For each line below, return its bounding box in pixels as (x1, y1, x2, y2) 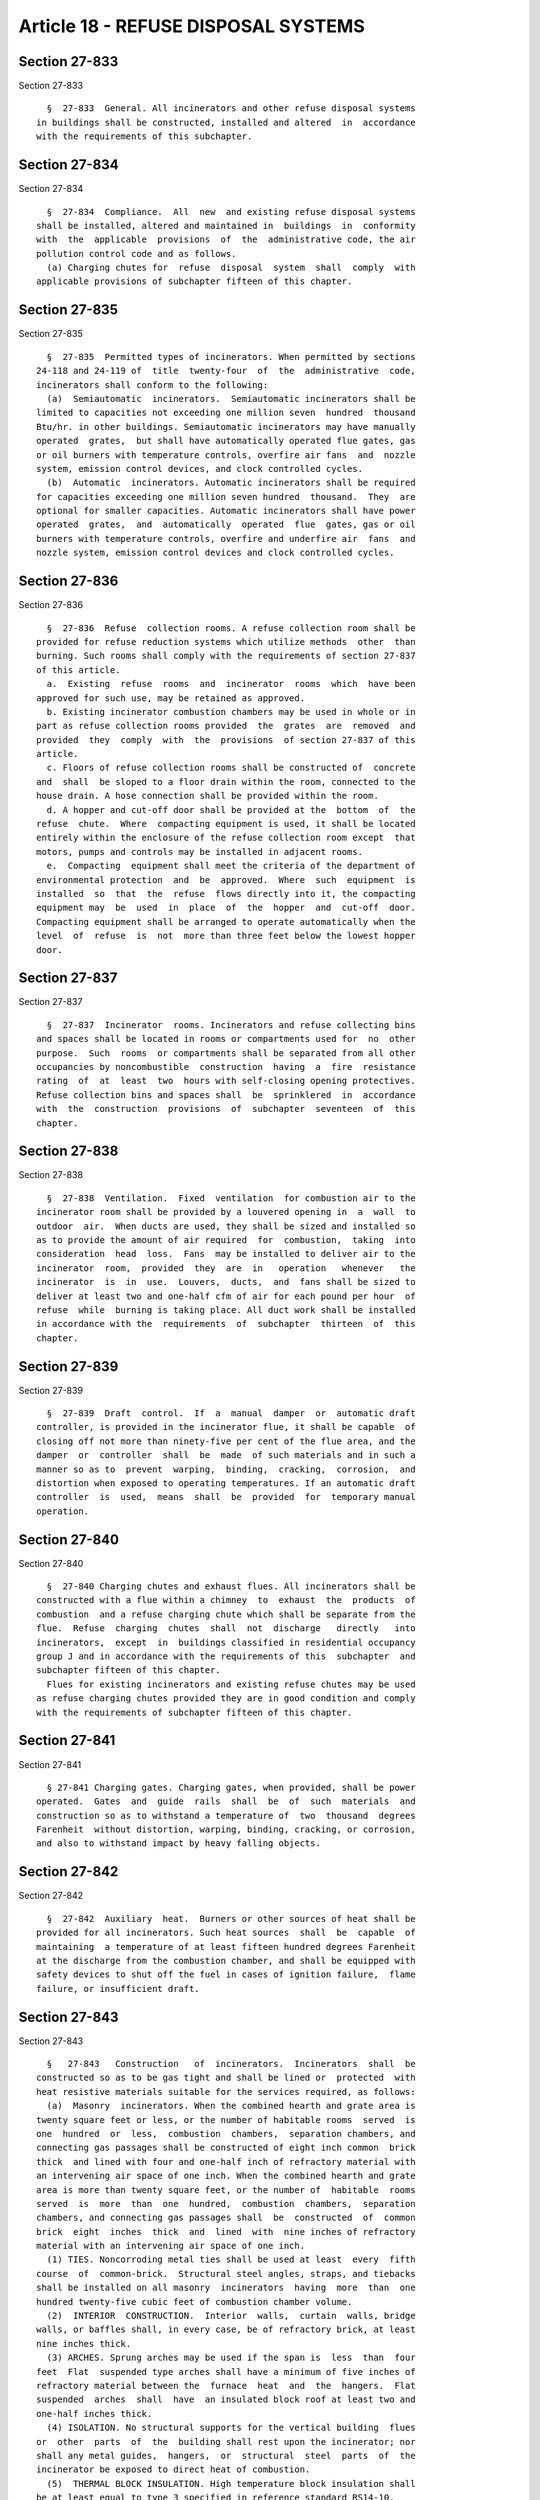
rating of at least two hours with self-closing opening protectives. (36, 1075, 416, 1087)
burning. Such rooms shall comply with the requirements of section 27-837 (36, 650, 416, 662)
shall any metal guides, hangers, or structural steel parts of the (36, 2450, 416, 2461)
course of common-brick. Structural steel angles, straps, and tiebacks (36, 2268, 416, 2279)
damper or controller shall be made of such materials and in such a (36, 1450, 416, 1461)
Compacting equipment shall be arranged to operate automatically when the (36, 916, 416, 927)
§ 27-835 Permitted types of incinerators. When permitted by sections (46, 351, 416, 362)
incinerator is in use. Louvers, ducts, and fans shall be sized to (36, 1276, 416, 1288)
